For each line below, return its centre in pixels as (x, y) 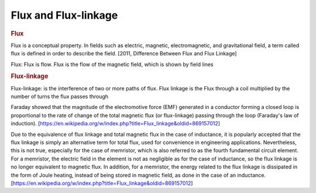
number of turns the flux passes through (59, 97)
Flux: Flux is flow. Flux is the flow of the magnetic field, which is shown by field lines (112, 64)
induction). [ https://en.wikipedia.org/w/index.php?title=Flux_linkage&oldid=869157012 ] (116, 124)
